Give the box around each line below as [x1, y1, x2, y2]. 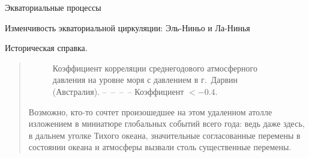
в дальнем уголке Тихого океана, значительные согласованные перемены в [28, 129, 301, 141]
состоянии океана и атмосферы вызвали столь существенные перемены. [28, 141, 292, 153]
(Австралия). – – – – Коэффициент [52, 85, 184, 97]
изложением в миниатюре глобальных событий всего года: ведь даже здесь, [28, 117, 305, 130]
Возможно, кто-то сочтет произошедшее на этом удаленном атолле [28, 105, 272, 118]
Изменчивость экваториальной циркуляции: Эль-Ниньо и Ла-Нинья [5, 21, 250, 34]
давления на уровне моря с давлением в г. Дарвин [52, 73, 238, 86]
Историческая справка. [5, 41, 88, 54]
